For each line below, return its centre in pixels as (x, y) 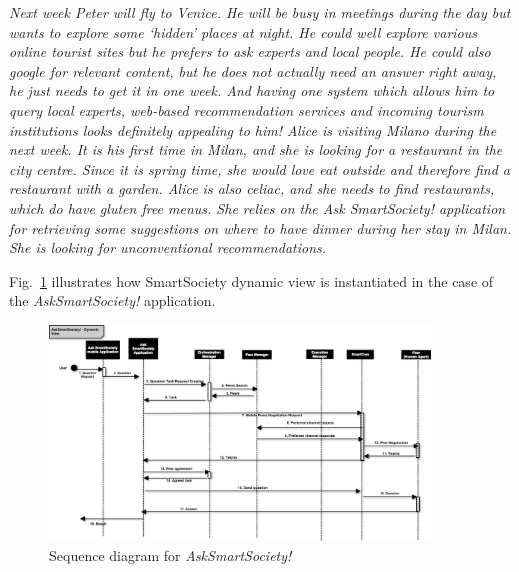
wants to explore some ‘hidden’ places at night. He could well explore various (243, 31)
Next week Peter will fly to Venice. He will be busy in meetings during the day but (260, 12)
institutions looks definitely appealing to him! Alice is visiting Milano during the (253, 129)
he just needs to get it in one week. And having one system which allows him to (252, 90)
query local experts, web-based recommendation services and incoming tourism (246, 109)
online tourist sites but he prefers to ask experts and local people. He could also (250, 51)
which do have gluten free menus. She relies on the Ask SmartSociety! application (257, 207)
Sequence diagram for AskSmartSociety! (170, 555)
